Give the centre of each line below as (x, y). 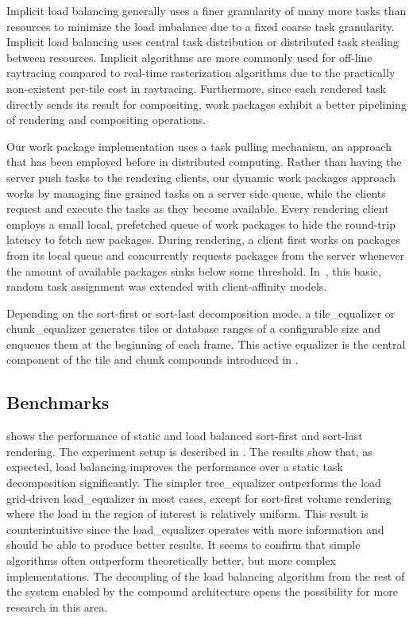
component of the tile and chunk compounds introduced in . (152, 359)
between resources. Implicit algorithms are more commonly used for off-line (189, 57)
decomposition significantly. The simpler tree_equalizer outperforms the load (194, 483)
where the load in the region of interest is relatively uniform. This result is (187, 514)
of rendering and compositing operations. (106, 120)
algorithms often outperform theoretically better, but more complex (171, 560)
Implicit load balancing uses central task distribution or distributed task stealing (203, 42)
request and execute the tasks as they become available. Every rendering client (198, 209)
